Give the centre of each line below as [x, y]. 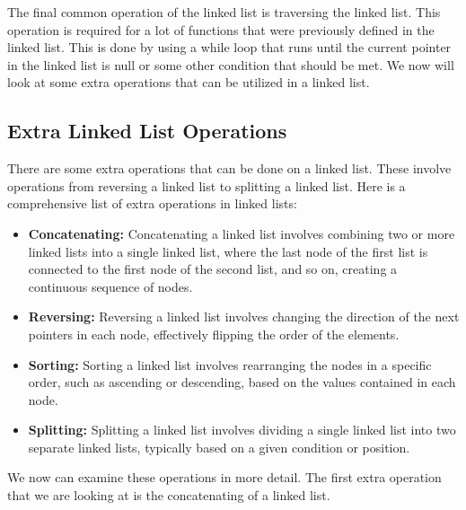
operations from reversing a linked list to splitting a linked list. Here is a [207, 185]
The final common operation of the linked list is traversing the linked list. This [224, 12]
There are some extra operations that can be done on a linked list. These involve [229, 168]
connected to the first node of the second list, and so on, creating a [213, 269]
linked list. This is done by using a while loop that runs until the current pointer [229, 47]
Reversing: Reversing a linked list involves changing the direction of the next [244, 317]
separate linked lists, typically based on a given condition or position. [219, 447]
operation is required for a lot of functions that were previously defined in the [221, 29]
